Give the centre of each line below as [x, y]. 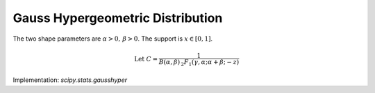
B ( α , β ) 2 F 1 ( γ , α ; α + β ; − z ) [199, 63]
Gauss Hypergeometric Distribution [118, 18]
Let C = [146, 59]
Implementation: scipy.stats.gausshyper [70, 80]
